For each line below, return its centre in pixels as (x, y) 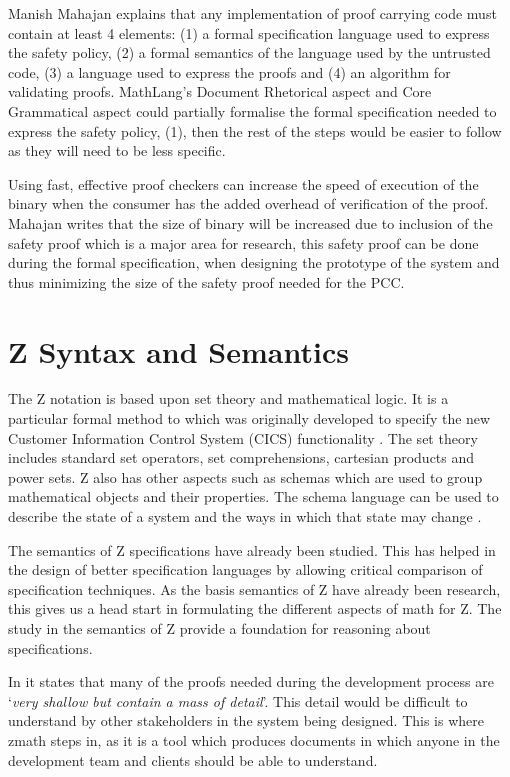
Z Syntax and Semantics (178, 350)
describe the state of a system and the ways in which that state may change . (245, 516)
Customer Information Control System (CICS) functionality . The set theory (243, 437)
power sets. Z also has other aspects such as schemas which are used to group (245, 476)
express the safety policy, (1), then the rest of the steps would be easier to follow (255, 130)
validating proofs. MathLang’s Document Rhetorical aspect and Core (220, 91)
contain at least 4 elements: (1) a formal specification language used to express (249, 32)
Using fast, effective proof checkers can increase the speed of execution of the (243, 183)
